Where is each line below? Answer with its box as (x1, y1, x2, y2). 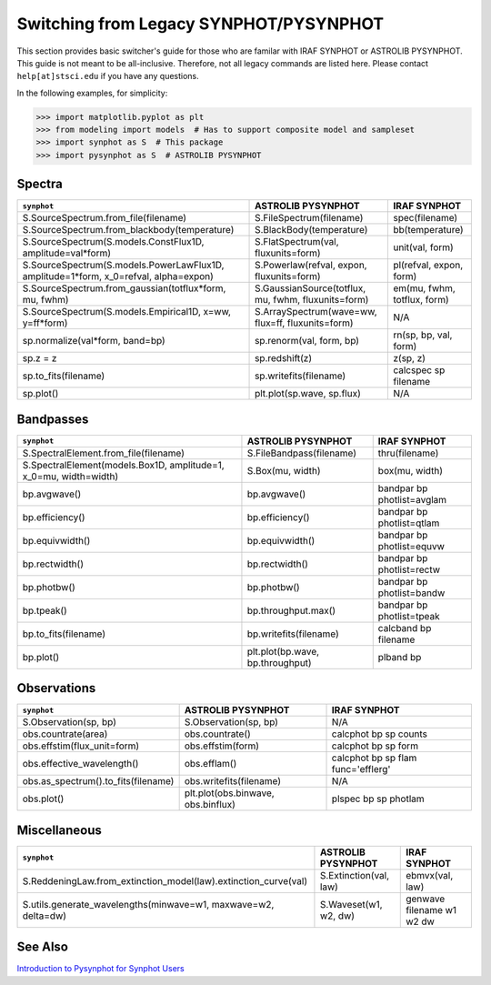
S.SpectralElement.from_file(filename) (22, 447, 185, 459)
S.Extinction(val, (319, 869, 390, 881)
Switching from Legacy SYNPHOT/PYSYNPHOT (16, 14, 385, 34)
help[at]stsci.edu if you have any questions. (16, 71, 199, 82)
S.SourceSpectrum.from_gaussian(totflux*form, (22, 282, 226, 295)
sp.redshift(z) (255, 352, 313, 365)
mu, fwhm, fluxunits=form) (255, 294, 369, 307)
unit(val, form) (392, 241, 454, 254)
